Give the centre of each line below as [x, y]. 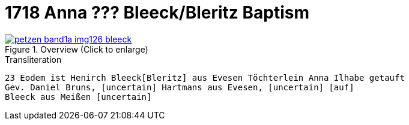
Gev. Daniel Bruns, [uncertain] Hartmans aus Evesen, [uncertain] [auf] [180, 87]
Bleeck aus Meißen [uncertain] [78, 97]
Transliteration [33, 59]
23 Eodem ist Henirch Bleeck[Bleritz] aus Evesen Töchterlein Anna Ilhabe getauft [205, 77]
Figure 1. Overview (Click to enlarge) [77, 49]
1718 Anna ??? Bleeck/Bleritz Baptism [157, 13]
